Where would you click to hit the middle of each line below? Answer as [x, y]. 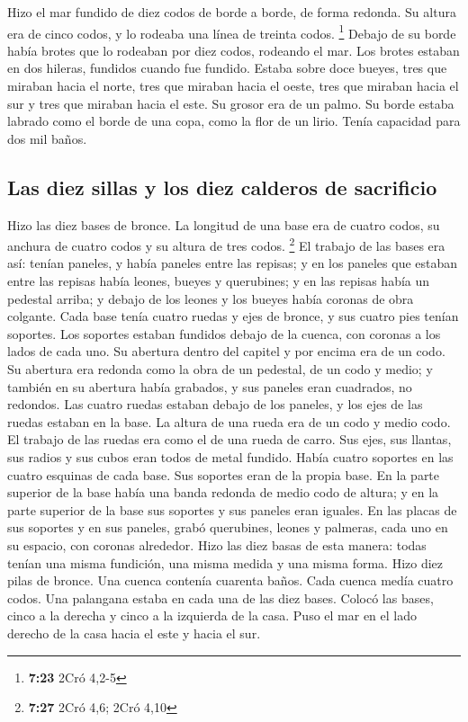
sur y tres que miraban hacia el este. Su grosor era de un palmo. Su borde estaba [231, 103]
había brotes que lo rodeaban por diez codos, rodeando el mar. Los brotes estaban [234, 50]
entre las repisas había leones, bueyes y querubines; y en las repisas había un [219, 281]
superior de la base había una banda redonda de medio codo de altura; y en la [223, 492]
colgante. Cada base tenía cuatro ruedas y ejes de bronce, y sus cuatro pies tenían [233, 316]
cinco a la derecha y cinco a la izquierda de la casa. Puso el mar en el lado [212, 615]
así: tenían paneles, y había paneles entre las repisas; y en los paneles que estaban [233, 263]
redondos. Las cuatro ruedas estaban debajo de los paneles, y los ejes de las [215, 404]
